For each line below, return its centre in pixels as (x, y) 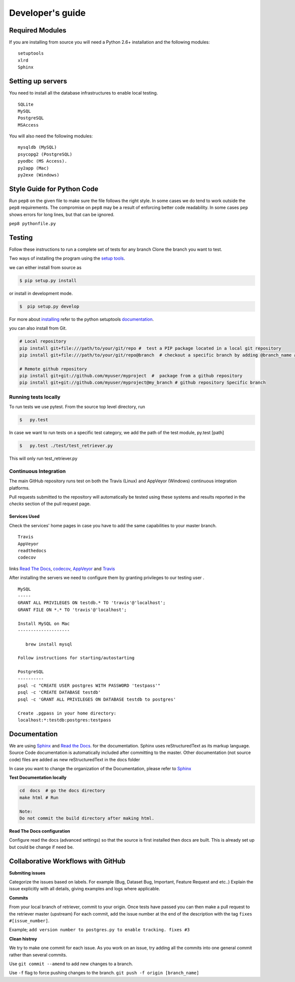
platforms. (19, 488)
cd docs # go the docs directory (62, 791)
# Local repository (43, 341)
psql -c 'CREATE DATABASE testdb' (59, 693)
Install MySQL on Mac (44, 624)
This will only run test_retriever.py (43, 459)
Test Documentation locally (38, 778)
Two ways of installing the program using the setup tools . (67, 258)
